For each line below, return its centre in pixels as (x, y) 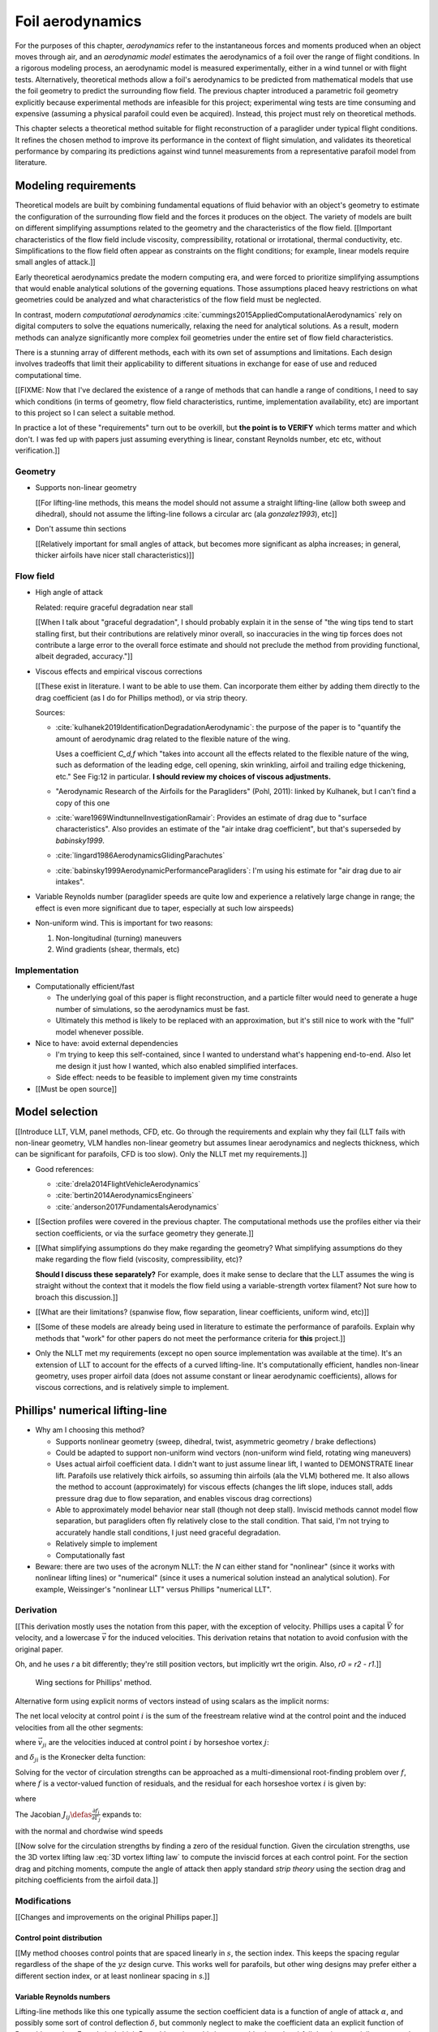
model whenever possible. (100, 1031)
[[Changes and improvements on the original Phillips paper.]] (116, 1917)
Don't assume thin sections (81, 529)
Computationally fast (90, 1555)
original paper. (39, 1649)
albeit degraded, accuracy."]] (84, 656)
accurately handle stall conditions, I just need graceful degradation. (168, 1532)
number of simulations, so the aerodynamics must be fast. (153, 1009)
